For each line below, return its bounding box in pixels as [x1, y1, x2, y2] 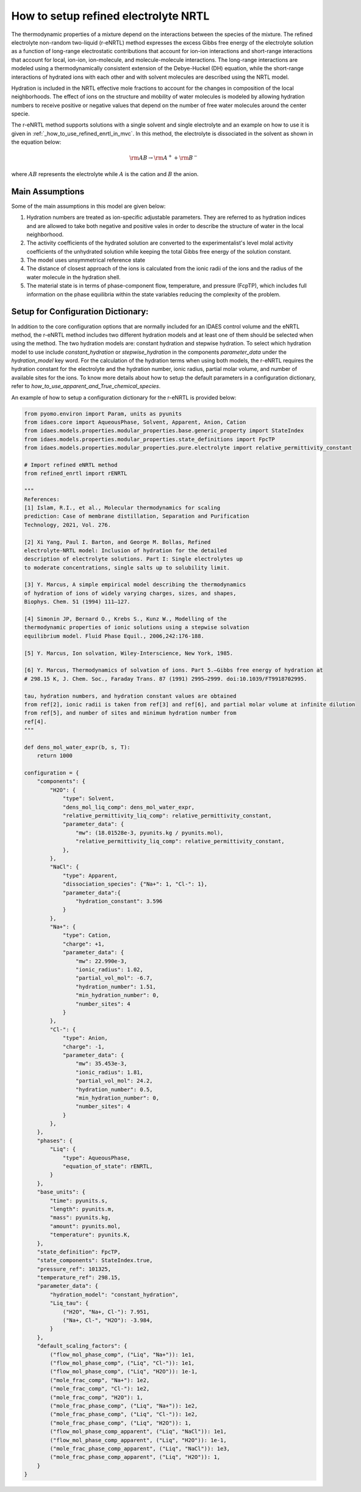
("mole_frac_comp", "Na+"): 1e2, [49, 1376, 150, 1384]
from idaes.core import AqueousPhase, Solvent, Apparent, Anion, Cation [24, 419, 246, 426]
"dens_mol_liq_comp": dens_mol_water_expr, [62, 804, 195, 810]
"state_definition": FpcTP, [37, 1248, 121, 1255]
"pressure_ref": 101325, [37, 1265, 112, 1273]
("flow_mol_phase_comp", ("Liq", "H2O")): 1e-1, [49, 1368, 198, 1375]
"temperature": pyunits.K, [49, 1232, 130, 1238]
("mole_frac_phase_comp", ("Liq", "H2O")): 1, [49, 1419, 191, 1427]
